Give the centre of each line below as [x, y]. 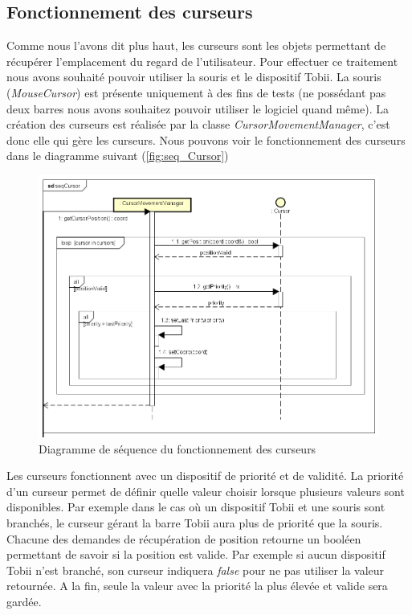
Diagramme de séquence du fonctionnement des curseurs [177, 448]
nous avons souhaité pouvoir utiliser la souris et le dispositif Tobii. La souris [194, 77]
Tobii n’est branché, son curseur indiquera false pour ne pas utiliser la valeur [196, 570]
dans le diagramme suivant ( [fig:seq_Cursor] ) [118, 156]
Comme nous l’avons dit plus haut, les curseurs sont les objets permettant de [196, 45]
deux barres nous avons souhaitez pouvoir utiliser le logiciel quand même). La [198, 108]
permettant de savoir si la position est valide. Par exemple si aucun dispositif [196, 554]
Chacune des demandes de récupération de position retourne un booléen [184, 538]
